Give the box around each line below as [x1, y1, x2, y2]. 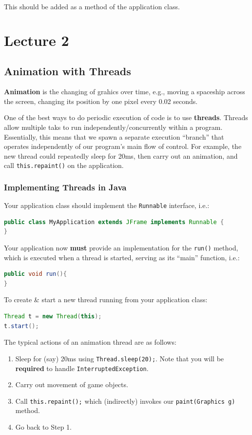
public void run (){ [4, 270, 67, 278]
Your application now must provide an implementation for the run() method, [4, 243, 238, 253]
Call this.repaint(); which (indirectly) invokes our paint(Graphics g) [15, 395, 235, 406]
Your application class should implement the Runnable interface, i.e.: [4, 200, 210, 210]
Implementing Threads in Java [4, 181, 127, 193]
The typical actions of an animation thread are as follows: [4, 337, 176, 347]
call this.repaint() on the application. [4, 160, 124, 170]
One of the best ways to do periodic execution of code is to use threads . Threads [4, 112, 248, 123]
